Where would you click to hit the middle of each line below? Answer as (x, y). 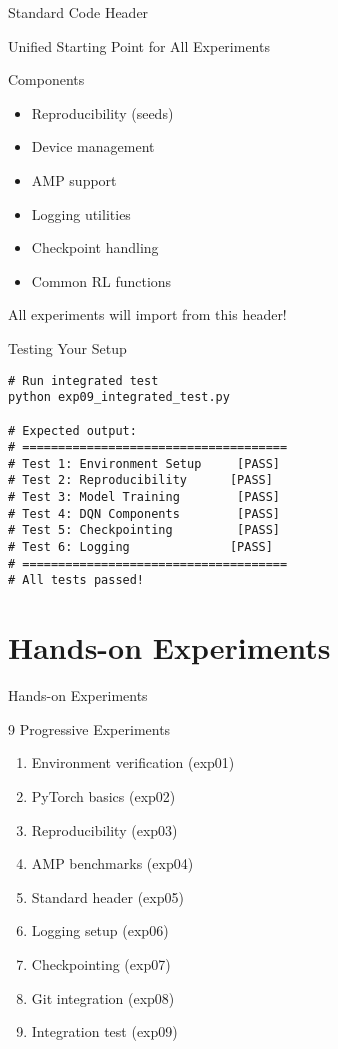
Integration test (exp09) (104, 1031)
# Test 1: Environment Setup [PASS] (144, 463)
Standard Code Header (78, 12)
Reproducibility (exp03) (104, 829)
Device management (93, 146)
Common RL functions (101, 280)
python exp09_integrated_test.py (119, 397)
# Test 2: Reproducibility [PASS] (140, 480)
